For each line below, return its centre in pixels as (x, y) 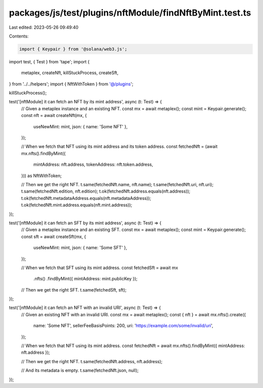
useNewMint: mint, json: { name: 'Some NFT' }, (80, 126)
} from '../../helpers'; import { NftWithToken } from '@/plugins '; (71, 84)
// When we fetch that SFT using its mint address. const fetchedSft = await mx (100, 268)
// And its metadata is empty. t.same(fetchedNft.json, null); (80, 370)
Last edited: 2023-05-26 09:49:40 (44, 27)
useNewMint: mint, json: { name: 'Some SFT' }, (80, 248)
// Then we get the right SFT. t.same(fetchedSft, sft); (74, 290)
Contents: (19, 36)
